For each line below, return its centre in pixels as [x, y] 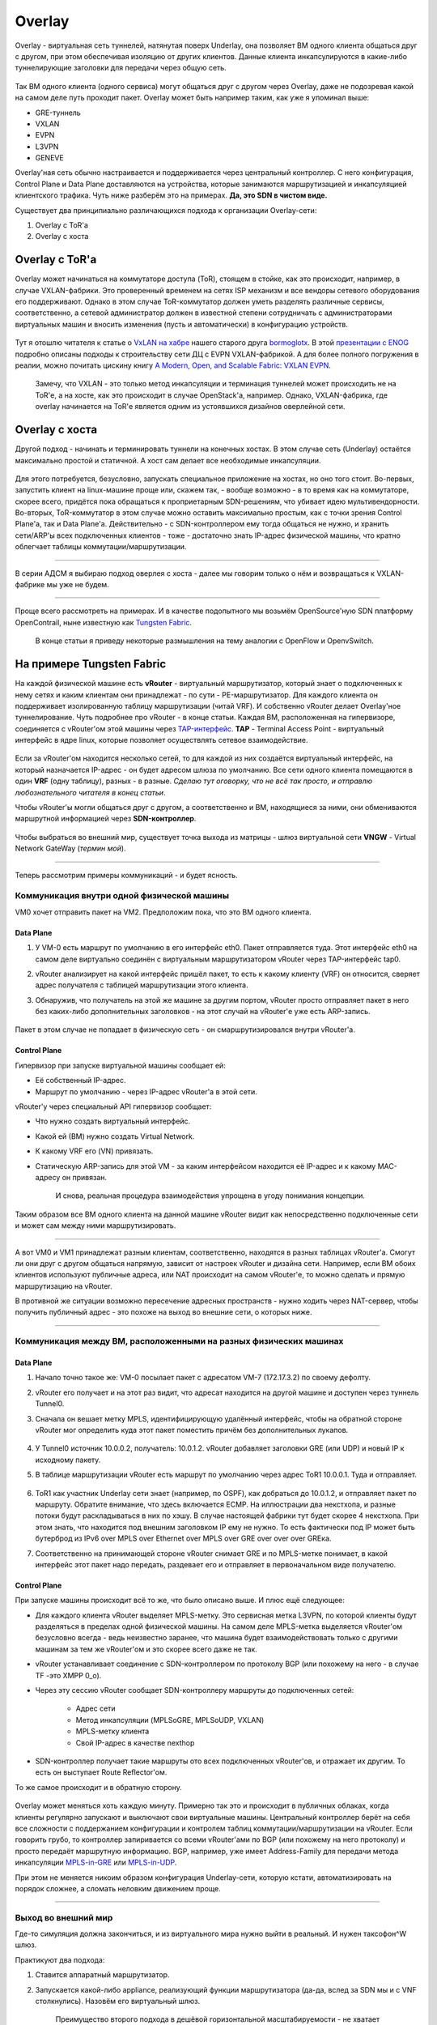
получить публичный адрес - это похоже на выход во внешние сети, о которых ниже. [163, 1312]
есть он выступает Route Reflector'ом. [101, 1772]
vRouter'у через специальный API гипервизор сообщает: [113, 1106]
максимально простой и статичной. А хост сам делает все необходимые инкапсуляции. [168, 460]
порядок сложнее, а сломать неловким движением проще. [118, 1888]
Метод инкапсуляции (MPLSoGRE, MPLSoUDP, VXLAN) [170, 1720]
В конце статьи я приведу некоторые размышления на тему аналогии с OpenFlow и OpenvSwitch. [204, 641]
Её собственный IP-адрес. [81, 1081]
